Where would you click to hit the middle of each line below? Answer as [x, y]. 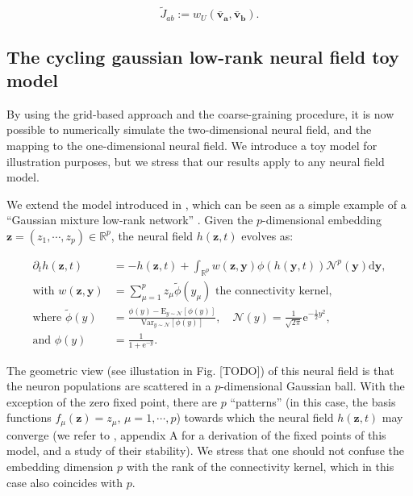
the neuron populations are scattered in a [109, 386]
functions [29, 417]
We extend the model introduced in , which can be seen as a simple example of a [206, 204]
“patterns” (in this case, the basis [313, 401]
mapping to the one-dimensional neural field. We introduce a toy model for [192, 145]
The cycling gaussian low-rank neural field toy [203, 56]
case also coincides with [65, 482]
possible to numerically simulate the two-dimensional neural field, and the [189, 129]
